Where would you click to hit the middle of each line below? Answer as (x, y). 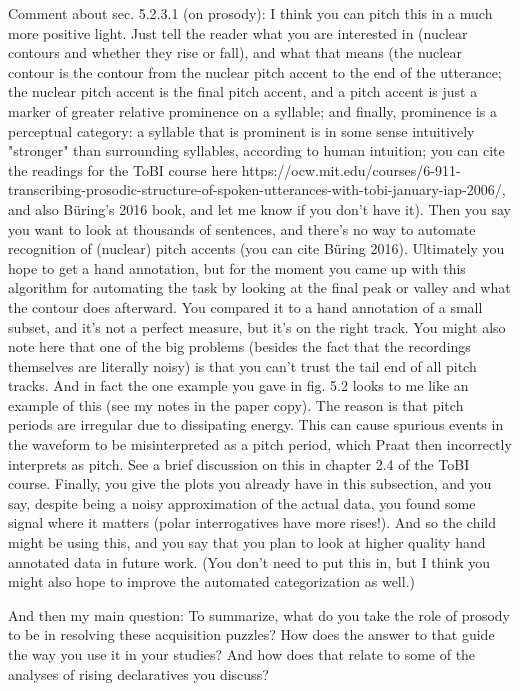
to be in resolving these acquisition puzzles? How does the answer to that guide (251, 634)
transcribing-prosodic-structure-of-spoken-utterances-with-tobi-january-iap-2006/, (257, 189)
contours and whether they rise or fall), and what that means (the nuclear (235, 52)
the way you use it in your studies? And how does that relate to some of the (242, 654)
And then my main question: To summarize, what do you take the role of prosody (259, 614)
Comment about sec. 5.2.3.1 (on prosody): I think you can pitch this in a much (250, 13)
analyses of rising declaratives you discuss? (138, 673)
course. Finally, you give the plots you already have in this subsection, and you (250, 483)
